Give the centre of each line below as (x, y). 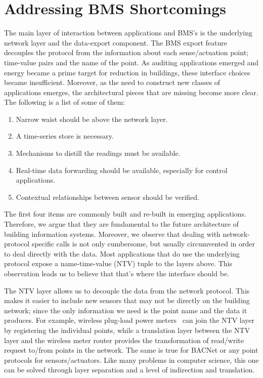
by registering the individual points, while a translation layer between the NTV (127, 330)
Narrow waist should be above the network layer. (92, 119)
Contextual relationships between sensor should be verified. (107, 197)
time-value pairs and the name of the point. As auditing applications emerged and (131, 62)
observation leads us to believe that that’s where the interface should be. (117, 273)
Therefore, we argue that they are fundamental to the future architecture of (121, 224)
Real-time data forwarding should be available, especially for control (122, 170)
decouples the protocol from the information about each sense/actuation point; (126, 52)
